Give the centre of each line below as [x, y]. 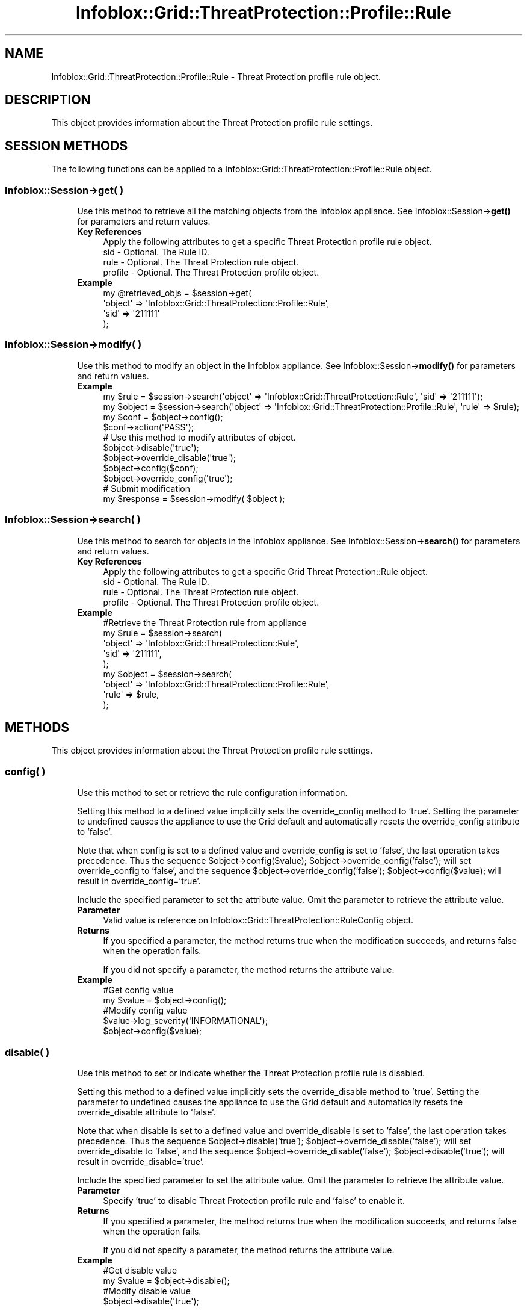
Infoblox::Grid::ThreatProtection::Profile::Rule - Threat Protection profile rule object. [216, 76]
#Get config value [138, 990]
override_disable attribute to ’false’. [146, 1112]
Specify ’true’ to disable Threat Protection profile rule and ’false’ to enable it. [254, 1200]
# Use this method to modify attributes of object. [199, 437]
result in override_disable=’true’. [140, 1161]
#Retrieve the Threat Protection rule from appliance [205, 622]
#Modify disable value [147, 1291]
